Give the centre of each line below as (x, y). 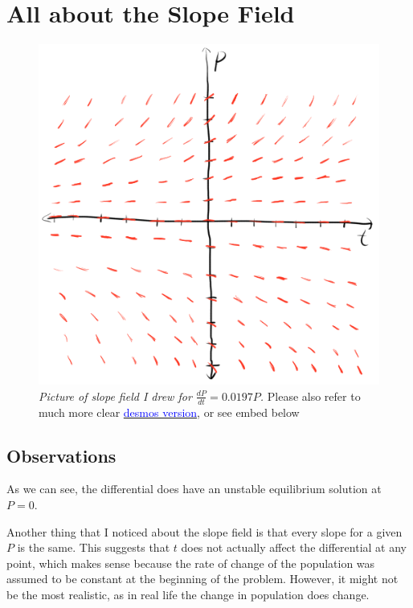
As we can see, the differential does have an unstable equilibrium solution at (194, 489)
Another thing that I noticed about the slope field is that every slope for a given (204, 531)
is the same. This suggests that (94, 547)
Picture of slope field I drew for (115, 396)
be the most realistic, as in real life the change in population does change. (188, 594)
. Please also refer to (310, 396)
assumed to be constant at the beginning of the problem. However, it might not (202, 579)
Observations (61, 455)
